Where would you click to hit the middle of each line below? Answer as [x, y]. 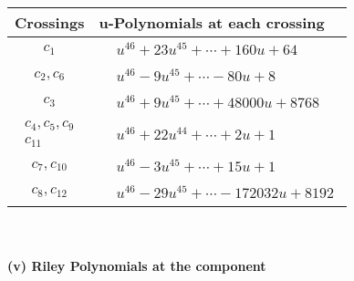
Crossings [50, 22]
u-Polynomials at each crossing [212, 22]
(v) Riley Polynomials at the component [137, 266]
